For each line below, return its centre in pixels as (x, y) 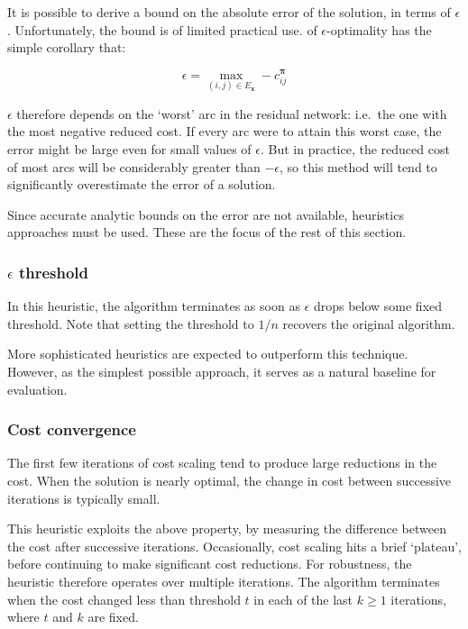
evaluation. (37, 389)
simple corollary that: (67, 47)
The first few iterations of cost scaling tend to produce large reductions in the (222, 463)
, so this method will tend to (358, 166)
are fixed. (113, 617)
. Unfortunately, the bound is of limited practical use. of (162, 29)
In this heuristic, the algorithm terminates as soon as (154, 306)
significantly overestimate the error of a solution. (142, 184)
